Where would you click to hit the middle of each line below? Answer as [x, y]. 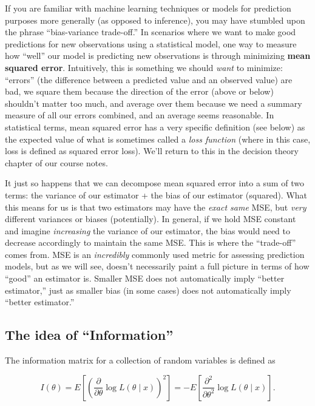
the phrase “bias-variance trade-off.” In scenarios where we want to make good [151, 32]
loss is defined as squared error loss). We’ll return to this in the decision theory [152, 151]
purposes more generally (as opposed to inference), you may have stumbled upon [155, 20]
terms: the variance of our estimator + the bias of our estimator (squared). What [156, 195]
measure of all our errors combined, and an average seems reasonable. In [140, 115]
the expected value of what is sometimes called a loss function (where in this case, [158, 139]
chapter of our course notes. [56, 162]
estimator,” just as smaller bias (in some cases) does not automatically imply [148, 290]
